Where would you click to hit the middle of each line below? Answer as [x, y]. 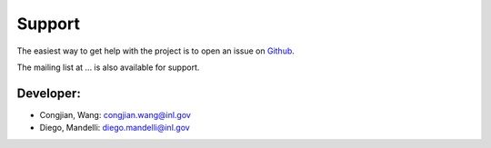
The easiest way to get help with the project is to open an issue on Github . [156, 51]
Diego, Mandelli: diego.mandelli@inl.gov [115, 128]
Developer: [49, 93]
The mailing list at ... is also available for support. [108, 67]
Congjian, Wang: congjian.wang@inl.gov [115, 114]
